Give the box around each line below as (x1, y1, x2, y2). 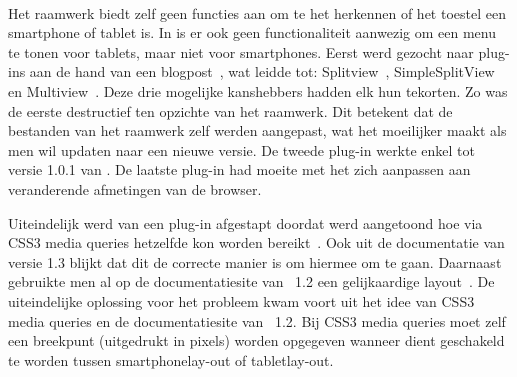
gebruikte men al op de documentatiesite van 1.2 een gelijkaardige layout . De (8, 271, 495, 292)
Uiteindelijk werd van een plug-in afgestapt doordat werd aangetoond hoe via (8, 212, 483, 233)
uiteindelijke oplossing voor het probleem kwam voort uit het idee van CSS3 (8, 290, 475, 311)
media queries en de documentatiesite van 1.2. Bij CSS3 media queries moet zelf (8, 310, 506, 331)
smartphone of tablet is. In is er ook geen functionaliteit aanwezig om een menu (8, 22, 496, 43)
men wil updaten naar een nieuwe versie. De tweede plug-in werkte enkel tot (8, 139, 475, 160)
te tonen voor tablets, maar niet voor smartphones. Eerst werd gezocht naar (8, 41, 474, 62)
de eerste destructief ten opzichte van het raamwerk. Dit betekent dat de (8, 100, 453, 121)
